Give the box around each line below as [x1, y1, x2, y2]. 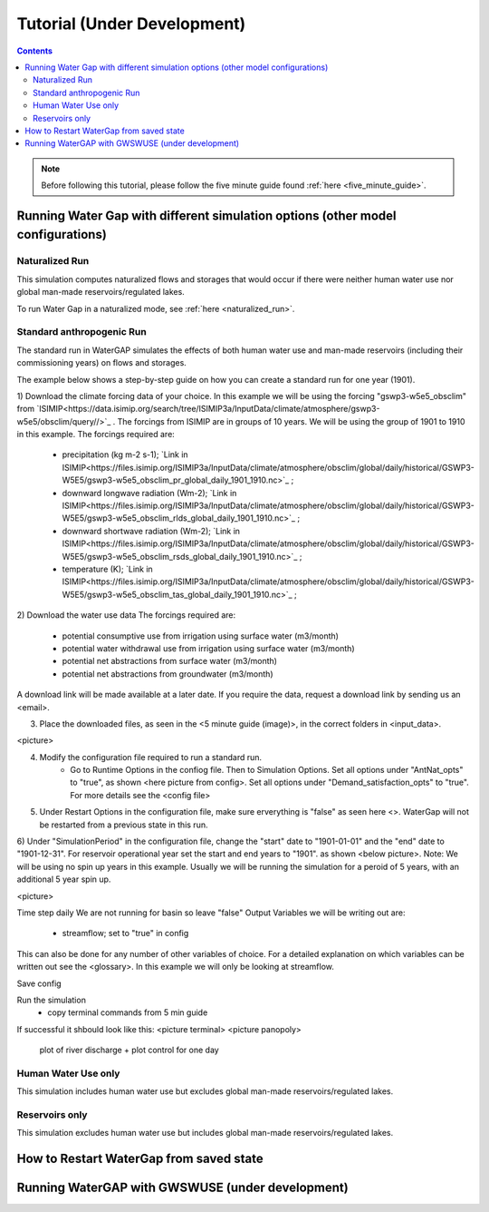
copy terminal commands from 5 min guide [47, 1007, 208, 1018]
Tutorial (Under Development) [16, 14, 246, 34]
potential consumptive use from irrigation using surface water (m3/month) [62, 630, 340, 641]
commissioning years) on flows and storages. [16, 357, 187, 368]
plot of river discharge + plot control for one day [39, 1044, 219, 1056]
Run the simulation [16, 994, 86, 1005]
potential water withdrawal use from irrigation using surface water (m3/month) [62, 642, 355, 653]
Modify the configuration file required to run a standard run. [39, 751, 263, 762]
